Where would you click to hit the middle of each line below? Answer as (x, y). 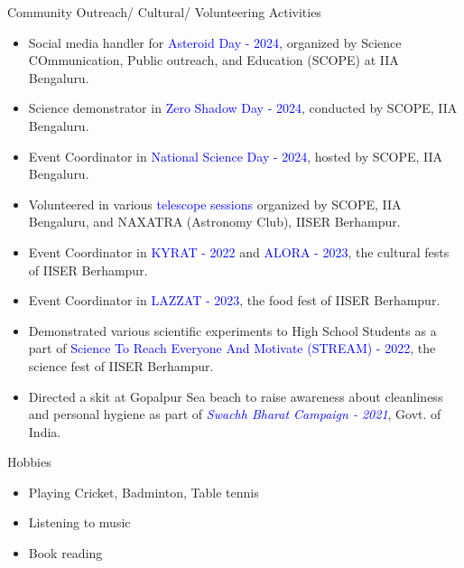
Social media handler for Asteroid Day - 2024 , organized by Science (215, 42)
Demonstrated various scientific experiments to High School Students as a (232, 330)
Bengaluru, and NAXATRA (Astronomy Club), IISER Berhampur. (214, 222)
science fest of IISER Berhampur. (121, 365)
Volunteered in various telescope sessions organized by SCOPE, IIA (215, 204)
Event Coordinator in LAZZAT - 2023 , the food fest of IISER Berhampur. (234, 300)
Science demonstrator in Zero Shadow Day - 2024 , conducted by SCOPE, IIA (243, 108)
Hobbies (29, 462)
